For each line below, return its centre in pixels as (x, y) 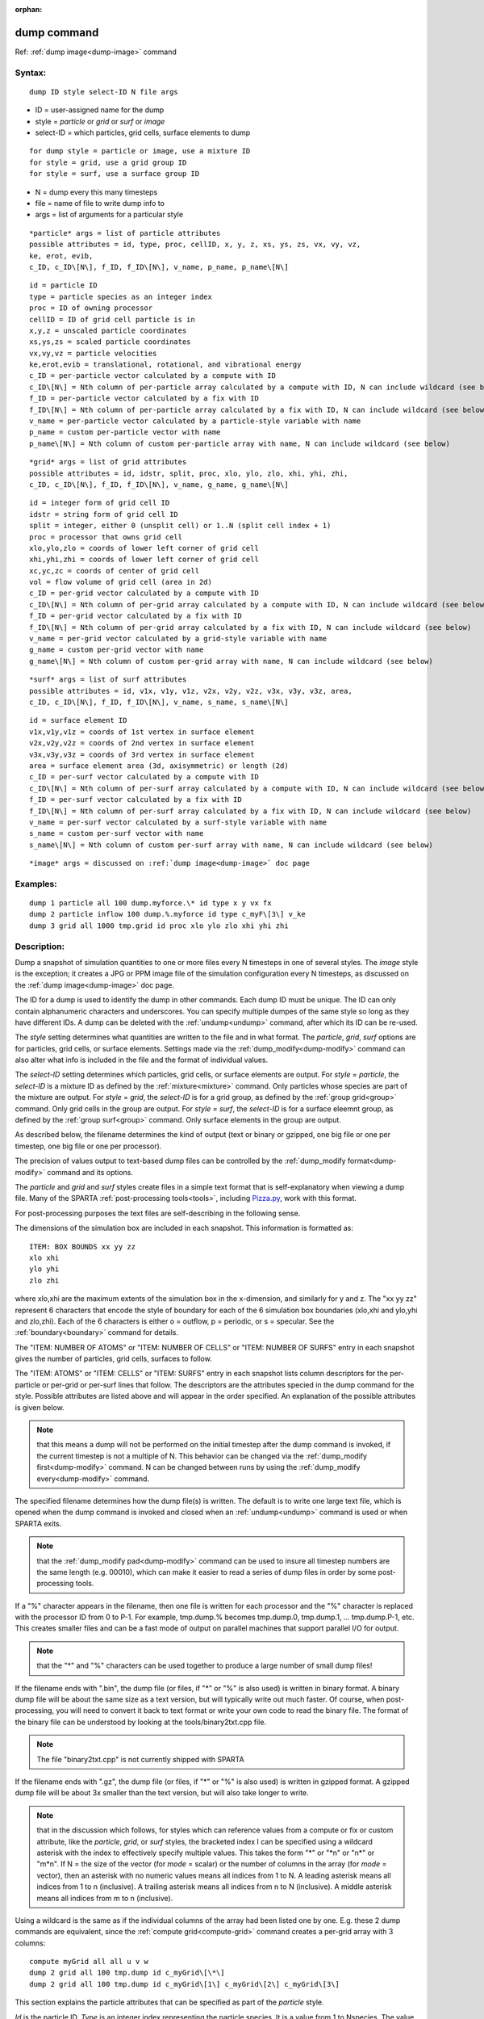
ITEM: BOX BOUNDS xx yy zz (83, 1247)
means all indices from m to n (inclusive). (105, 1898)
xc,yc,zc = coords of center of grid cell (115, 571)
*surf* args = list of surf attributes (108, 680)
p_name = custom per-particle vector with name (125, 432)
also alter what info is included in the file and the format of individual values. (142, 1060)
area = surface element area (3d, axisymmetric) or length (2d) (159, 766)
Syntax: (31, 73)
